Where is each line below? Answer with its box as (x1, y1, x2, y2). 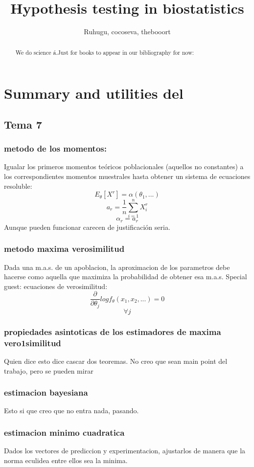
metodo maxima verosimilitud (4, 243, 125, 255)
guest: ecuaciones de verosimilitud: (4, 281, 108, 291)
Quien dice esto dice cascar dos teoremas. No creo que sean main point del (4, 356, 228, 366)
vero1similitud (4, 336, 61, 349)
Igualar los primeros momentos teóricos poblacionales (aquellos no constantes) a (4, 161, 244, 172)
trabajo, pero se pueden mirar (4, 365, 93, 376)
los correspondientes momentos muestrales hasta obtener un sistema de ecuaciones (4, 171, 251, 181)
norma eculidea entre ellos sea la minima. (4, 455, 128, 465)
